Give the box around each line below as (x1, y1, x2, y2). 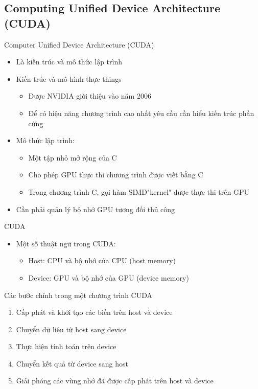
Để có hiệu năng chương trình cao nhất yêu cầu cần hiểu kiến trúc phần (28, 107, 254, 118)
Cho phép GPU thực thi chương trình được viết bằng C (28, 169, 203, 180)
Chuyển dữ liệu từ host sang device (16, 324, 127, 334)
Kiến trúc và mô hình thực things (16, 73, 122, 84)
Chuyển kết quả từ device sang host (16, 358, 128, 369)
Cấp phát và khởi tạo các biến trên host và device (16, 307, 173, 317)
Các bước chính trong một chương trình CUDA (4, 289, 153, 300)
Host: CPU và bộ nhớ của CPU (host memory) (28, 255, 176, 266)
